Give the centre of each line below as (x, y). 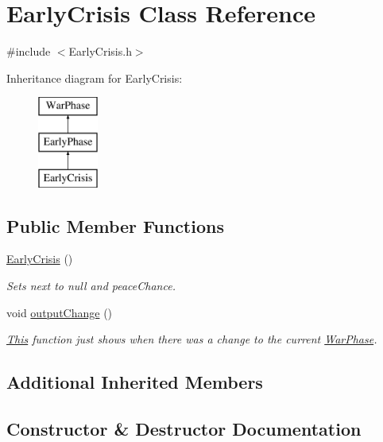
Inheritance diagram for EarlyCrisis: (95, 78)
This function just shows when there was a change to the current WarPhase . (192, 339)
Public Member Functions (115, 225)
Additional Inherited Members (135, 382)
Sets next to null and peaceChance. (91, 286)
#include (29, 51)
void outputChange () (60, 312)
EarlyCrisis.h (100, 51)
